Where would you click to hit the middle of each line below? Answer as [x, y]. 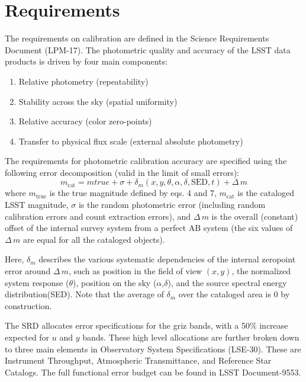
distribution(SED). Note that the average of [84, 294]
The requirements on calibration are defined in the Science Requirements [137, 38]
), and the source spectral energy [227, 282]
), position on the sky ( [115, 282]
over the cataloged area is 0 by [234, 294]
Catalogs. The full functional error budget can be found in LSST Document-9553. [153, 372]
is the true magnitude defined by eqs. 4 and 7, [133, 193]
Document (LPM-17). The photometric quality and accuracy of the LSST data [148, 49]
